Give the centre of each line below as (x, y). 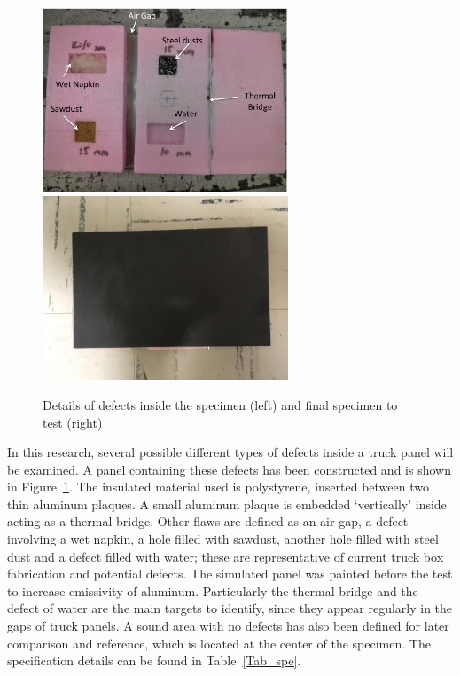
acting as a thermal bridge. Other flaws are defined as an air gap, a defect (208, 521)
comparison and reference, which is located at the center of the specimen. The (219, 643)
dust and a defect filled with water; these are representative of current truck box (226, 556)
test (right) (73, 422)
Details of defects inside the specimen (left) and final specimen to (220, 404)
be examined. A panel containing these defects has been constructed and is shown (229, 469)
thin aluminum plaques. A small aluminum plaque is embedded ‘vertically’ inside (227, 503)
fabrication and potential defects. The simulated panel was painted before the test (230, 574)
